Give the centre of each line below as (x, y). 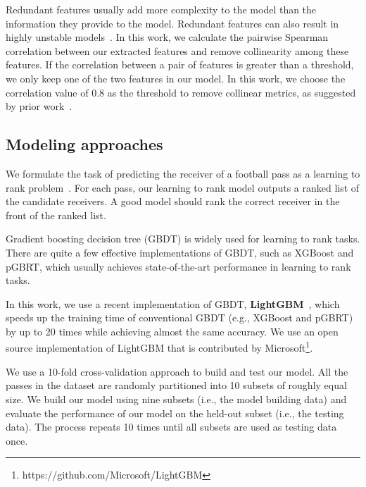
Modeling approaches (84, 144)
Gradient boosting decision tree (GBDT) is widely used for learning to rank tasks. (183, 239)
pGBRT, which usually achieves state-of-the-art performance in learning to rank (178, 266)
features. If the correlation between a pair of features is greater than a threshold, (180, 64)
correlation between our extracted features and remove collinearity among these (177, 50)
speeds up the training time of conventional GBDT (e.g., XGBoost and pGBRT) (179, 318)
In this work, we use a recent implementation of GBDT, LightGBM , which (173, 303)
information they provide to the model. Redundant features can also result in (172, 23)
